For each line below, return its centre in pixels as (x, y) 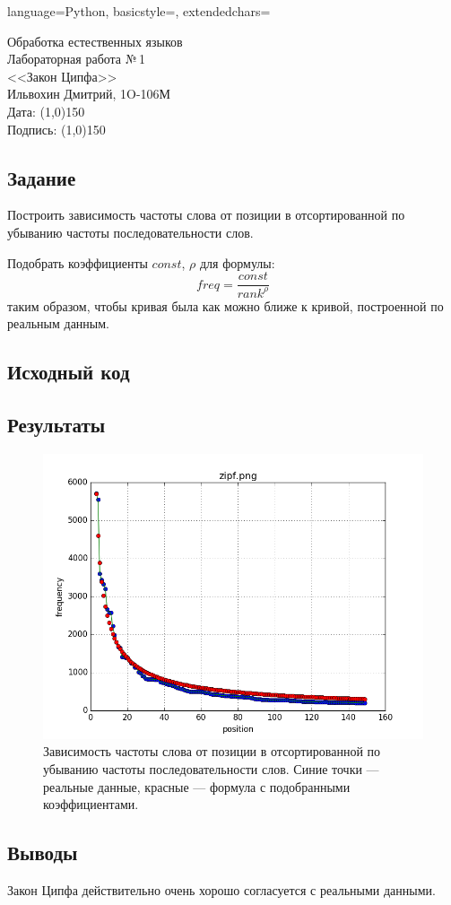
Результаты (56, 424)
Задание (42, 177)
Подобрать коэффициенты (78, 262)
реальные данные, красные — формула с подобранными (197, 786)
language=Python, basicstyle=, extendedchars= (139, 11)
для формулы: (237, 262)
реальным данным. (58, 323)
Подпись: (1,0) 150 (56, 129)
